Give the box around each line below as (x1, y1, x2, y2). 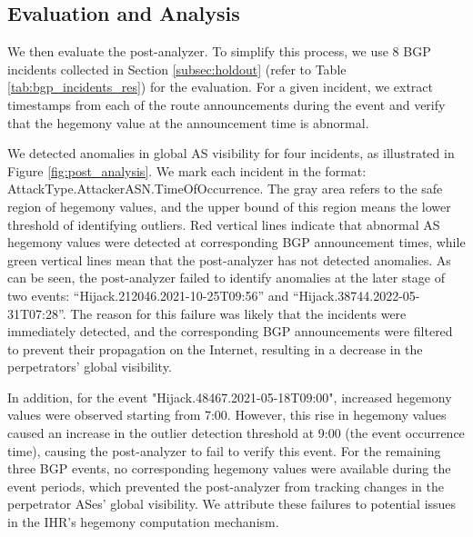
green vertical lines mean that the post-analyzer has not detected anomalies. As (7, 250, 451, 269)
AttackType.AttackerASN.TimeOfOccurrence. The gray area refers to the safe (7, 179, 443, 198)
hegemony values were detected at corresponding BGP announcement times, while (7, 233, 466, 252)
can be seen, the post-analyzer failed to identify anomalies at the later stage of (7, 268, 446, 287)
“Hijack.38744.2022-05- (292, 285, 420, 304)
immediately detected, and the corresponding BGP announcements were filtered (7, 322, 453, 341)
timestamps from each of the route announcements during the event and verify (7, 94, 446, 114)
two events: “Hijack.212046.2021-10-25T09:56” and (7, 285, 289, 304)
